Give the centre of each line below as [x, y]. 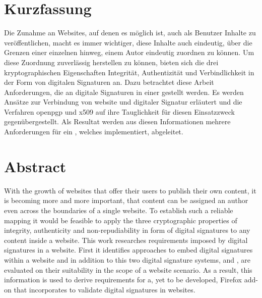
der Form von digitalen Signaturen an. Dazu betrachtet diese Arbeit [109, 82]
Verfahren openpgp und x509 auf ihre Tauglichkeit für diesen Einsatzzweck [119, 111]
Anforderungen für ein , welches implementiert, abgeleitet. [94, 132]
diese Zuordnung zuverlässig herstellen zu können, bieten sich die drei [111, 62]
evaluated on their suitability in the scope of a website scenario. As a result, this [128, 269]
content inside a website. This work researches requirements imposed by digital [126, 240]
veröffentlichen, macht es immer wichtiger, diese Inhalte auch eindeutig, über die [128, 42]
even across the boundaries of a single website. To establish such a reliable [119, 210]
